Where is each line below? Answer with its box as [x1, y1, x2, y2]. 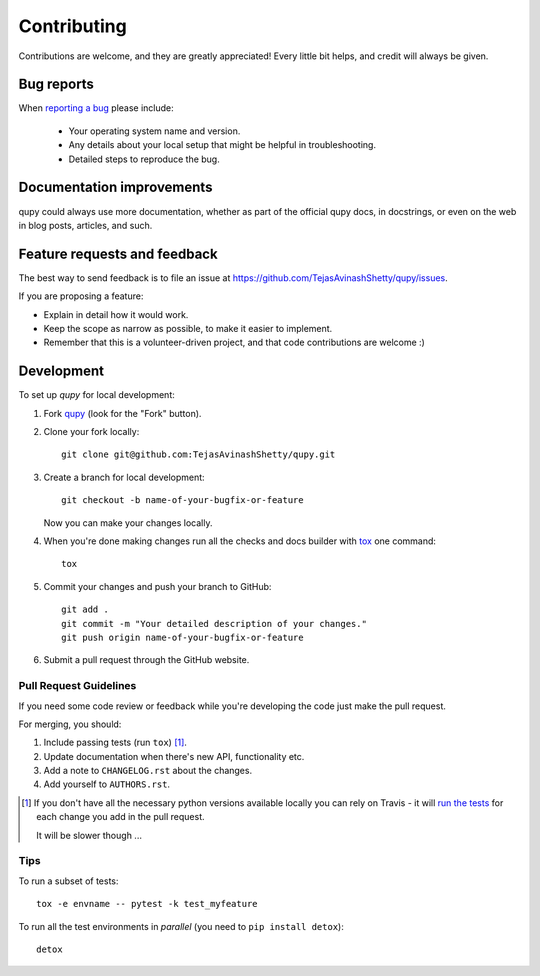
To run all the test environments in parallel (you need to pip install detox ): [18, 920, 344, 932]
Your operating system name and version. [68, 125, 241, 137]
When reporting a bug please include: [18, 102, 174, 114]
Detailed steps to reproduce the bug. [68, 153, 220, 165]
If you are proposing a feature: [18, 290, 144, 302]
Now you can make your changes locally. [43, 516, 213, 529]
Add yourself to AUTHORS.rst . [43, 778, 170, 790]
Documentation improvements [18, 179, 213, 196]
